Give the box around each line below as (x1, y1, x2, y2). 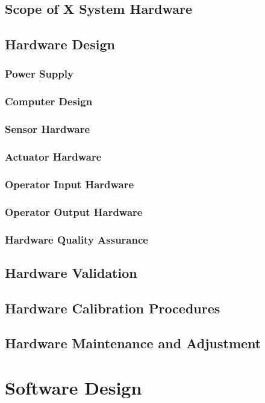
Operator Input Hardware (5, 176, 134, 191)
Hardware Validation (5, 263, 137, 281)
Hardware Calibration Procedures (5, 298, 220, 317)
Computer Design (5, 94, 93, 109)
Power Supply (5, 66, 73, 81)
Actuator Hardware (5, 149, 102, 164)
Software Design (5, 375, 142, 399)
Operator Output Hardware (5, 204, 143, 219)
